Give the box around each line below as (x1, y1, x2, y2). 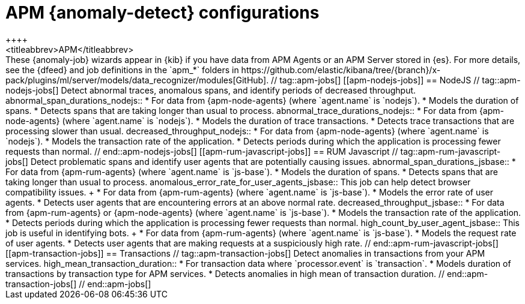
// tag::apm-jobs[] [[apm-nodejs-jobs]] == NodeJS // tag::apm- (271, 74, 521, 85)
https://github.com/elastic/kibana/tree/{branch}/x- (241, 64, 441, 75)
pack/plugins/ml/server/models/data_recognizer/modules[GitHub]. (5, 74, 269, 85)
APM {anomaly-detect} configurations (5, 2, 320, 23)
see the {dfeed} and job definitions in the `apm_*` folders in (5, 64, 239, 75)
